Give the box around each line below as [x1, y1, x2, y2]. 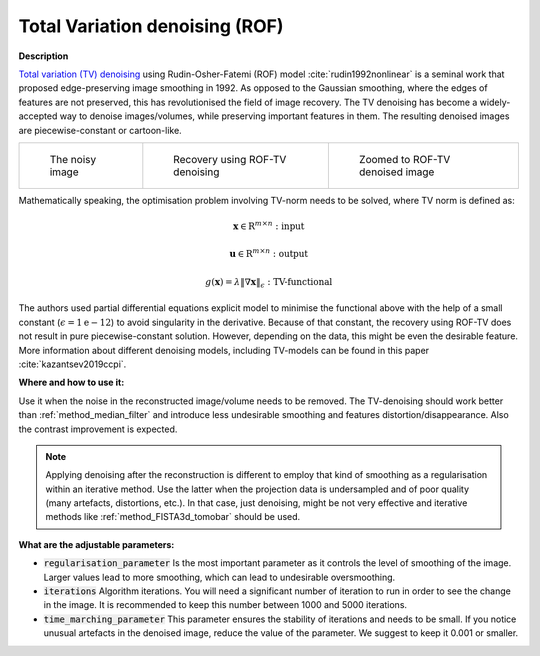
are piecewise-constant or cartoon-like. [18, 124, 182, 136]
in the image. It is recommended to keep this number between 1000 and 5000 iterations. [43, 599, 408, 611]
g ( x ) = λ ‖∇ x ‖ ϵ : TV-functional [205, 276, 333, 290]
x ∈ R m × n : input [232, 219, 305, 232]
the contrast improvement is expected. [18, 423, 178, 435]
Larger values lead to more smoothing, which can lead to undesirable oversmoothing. [43, 571, 396, 583]
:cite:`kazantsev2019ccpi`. [18, 358, 127, 370]
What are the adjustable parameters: [18, 538, 175, 550]
